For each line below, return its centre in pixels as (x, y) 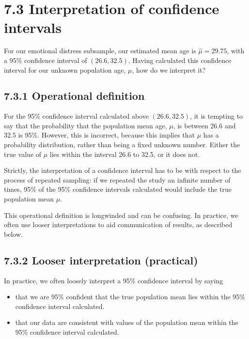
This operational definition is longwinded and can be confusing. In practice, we (121, 215)
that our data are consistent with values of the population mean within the (127, 322)
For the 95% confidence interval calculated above (76, 116)
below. (13, 234)
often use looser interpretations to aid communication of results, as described (118, 224)
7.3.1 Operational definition (74, 96)
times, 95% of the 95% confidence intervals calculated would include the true (118, 189)
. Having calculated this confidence (180, 60)
